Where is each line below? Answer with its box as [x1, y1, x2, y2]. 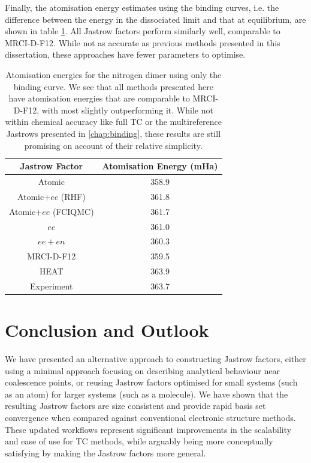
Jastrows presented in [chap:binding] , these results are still [6, 127, 221, 139]
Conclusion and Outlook [5, 318, 209, 342]
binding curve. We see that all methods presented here [13, 80, 213, 92]
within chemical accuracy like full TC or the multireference [5, 115, 222, 128]
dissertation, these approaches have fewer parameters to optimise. [5, 48, 246, 61]
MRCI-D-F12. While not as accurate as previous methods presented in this [5, 36, 280, 49]
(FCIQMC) [52, 205, 94, 217]
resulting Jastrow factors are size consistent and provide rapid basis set [5, 399, 266, 412]
